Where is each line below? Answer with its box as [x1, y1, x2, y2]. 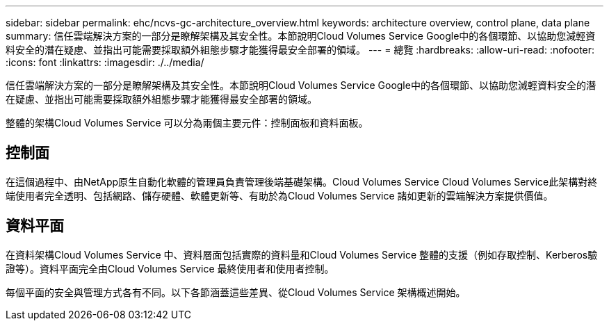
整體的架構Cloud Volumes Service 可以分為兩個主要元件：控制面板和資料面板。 [6, 117, 368, 129]
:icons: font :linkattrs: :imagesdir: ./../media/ [6, 56, 204, 68]
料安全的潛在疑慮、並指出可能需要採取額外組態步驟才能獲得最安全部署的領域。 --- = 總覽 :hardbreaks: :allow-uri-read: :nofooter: [6, 44, 595, 56]
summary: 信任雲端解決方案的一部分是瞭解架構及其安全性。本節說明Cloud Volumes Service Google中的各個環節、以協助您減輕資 [6, 30, 596, 42]
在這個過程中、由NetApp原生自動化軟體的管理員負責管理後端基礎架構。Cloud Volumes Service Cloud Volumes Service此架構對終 [6, 175, 598, 188]
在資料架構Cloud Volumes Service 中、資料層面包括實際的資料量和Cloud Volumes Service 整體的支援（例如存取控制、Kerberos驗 [6, 248, 598, 261]
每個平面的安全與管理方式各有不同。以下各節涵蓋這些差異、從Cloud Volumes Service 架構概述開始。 [6, 286, 466, 298]
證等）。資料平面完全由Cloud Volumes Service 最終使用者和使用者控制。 [6, 262, 334, 275]
